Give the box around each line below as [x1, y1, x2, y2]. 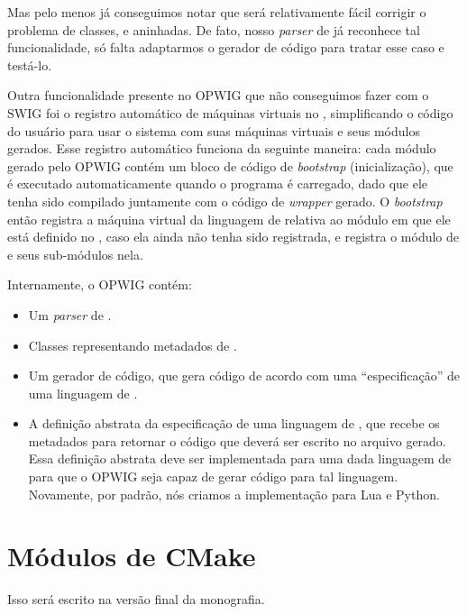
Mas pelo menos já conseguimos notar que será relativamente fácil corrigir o [7, 3, 426, 21]
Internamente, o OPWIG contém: [7, 275, 192, 294]
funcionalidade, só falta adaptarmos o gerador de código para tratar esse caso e [7, 38, 444, 57]
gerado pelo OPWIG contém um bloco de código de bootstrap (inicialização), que [7, 156, 453, 175]
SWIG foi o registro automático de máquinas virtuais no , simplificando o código [7, 103, 453, 122]
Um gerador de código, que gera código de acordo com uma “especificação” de [28, 366, 460, 385]
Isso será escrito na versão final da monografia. [7, 590, 265, 609]
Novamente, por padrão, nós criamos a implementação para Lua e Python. [28, 484, 440, 503]
